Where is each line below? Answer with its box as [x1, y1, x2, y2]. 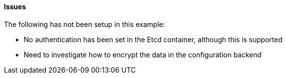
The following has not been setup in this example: [4, 20, 165, 28]
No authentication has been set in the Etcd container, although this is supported [24, 35, 283, 44]
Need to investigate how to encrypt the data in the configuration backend [24, 50, 262, 59]
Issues [4, 2, 26, 11]
